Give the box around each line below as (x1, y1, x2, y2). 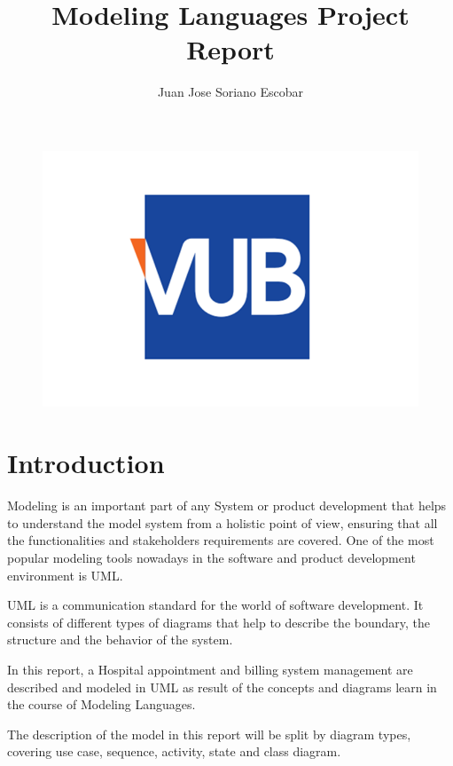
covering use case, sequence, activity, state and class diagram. (7, 742, 341, 761)
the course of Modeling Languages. (7, 695, 196, 714)
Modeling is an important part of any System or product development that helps (7, 496, 447, 515)
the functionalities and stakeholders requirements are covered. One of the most (7, 531, 434, 549)
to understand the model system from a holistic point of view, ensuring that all (7, 513, 438, 532)
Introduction (7, 445, 165, 481)
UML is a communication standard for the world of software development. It (7, 596, 424, 614)
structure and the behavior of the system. (7, 630, 233, 649)
